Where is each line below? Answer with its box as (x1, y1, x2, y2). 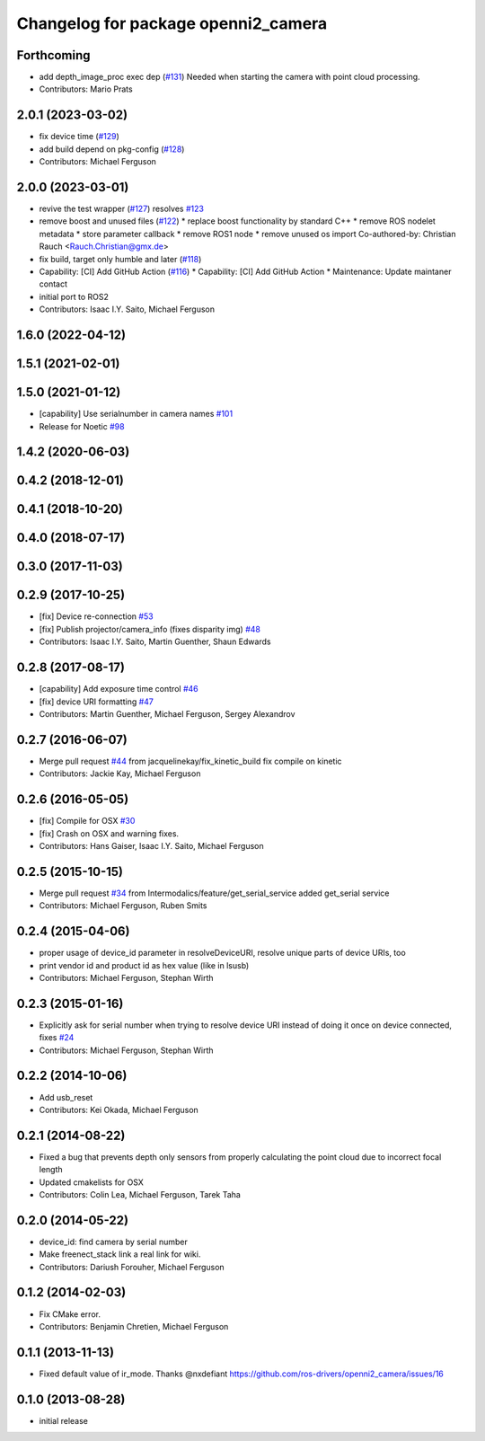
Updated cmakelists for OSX (39, 1177, 144, 1188)
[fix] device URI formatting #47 (39, 696, 154, 707)
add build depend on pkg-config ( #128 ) (39, 144, 185, 155)
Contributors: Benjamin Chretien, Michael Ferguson (39, 1321, 229, 1331)
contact (39, 278, 67, 289)
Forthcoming (16, 48, 91, 63)
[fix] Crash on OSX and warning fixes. (39, 827, 180, 839)
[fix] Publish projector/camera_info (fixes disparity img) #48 (39, 623, 260, 634)
